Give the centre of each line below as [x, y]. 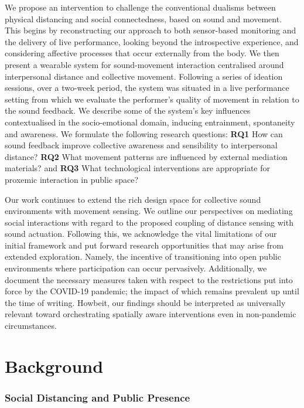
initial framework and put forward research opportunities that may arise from [144, 245]
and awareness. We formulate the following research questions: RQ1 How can [144, 133]
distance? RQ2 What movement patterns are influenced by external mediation [146, 156]
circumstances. [31, 326]
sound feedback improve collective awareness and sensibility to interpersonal [141, 145]
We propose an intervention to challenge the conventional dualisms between [140, 7]
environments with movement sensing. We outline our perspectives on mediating [149, 211]
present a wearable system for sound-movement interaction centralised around [144, 64]
